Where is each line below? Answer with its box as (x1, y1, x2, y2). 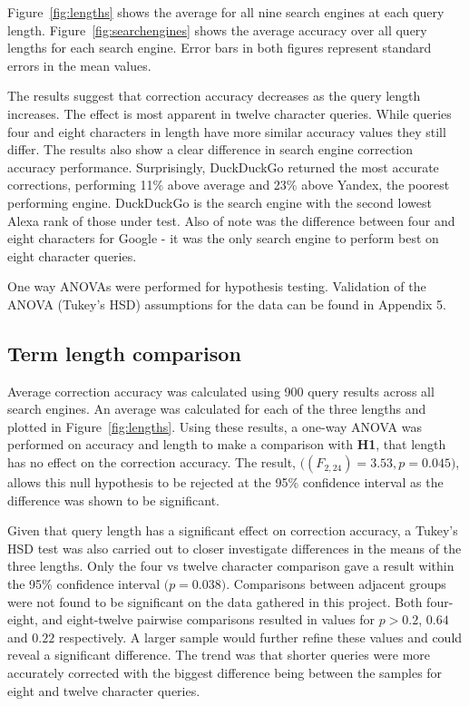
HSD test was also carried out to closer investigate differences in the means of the (7, 538, 462, 557)
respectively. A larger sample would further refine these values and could (58, 627, 463, 646)
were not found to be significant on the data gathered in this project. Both (7, 592, 423, 611)
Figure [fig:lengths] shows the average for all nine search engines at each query (7, 3, 445, 21)
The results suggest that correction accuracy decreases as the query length (7, 86, 421, 105)
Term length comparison (7, 338, 241, 367)
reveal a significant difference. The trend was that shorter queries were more (7, 645, 431, 664)
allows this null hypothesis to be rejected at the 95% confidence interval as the (7, 473, 444, 492)
